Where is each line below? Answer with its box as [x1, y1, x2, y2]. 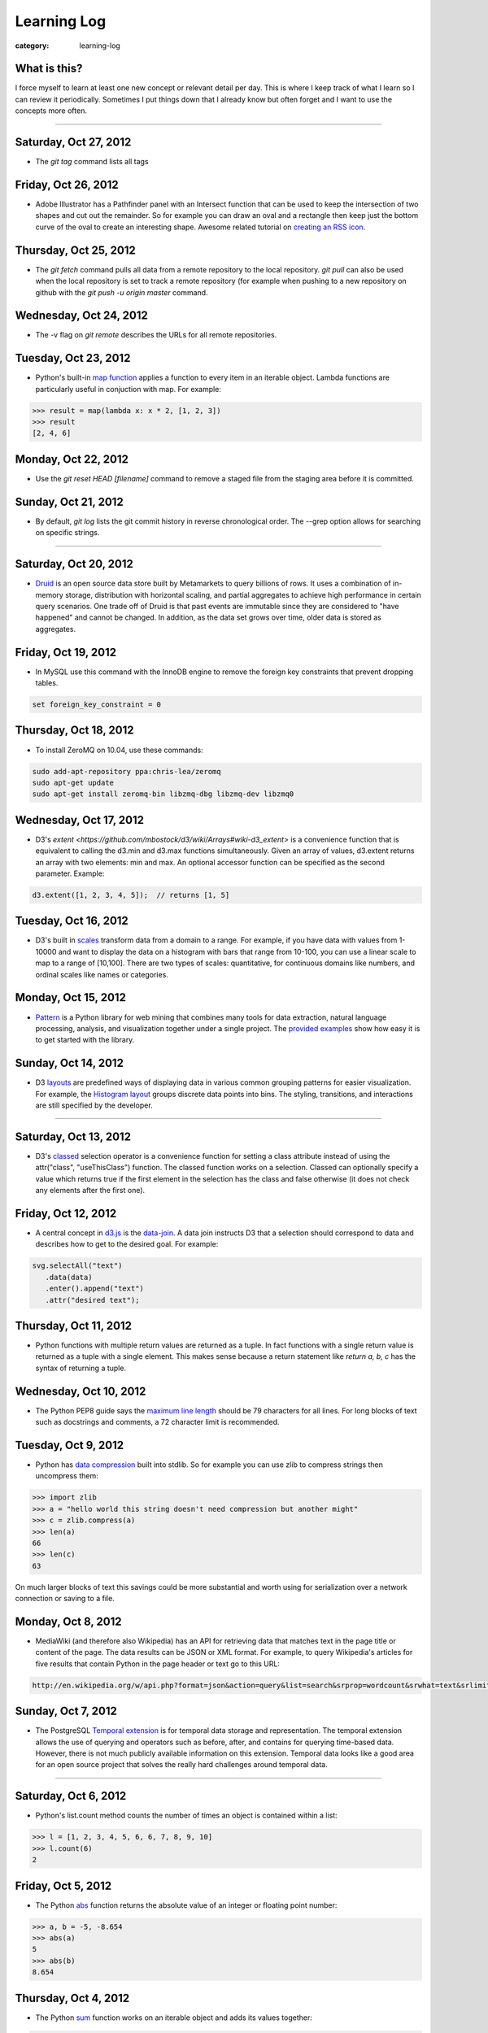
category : [15, 41, 50, 50]
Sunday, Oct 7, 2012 [15, 1704, 117, 1718]
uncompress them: [35, 1471, 99, 1481]
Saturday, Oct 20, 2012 [15, 557, 133, 571]
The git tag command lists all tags [35, 157, 150, 167]
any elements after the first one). [35, 1186, 146, 1195]
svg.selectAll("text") [32, 1261, 123, 1270]
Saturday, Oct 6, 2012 [15, 1789, 127, 1803]
